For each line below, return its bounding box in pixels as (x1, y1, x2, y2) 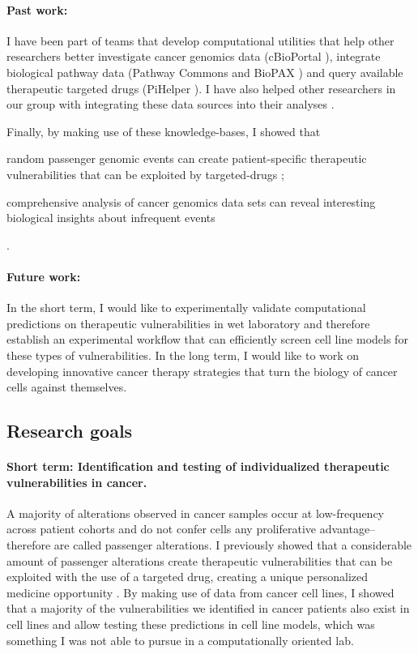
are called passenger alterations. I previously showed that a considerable (53, 536, 412, 554)
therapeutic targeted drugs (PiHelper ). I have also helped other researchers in (6, 79, 396, 96)
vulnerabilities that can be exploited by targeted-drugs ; (6, 165, 284, 182)
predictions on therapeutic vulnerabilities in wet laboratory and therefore (6, 314, 370, 331)
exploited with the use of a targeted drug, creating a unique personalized (6, 568, 368, 585)
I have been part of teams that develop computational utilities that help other (6, 32, 395, 49)
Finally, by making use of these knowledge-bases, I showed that (6, 122, 321, 139)
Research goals (6, 418, 133, 443)
